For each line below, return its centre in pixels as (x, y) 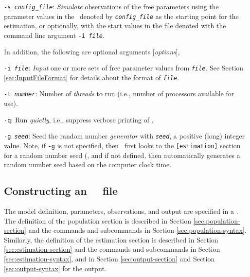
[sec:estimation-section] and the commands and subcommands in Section (112, 249)
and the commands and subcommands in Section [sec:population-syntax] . (137, 230)
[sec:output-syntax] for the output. (55, 268)
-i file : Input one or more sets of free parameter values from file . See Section (124, 68)
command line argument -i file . (54, 35)
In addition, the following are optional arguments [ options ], (92, 51)
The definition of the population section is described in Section (98, 220)
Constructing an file (61, 191)
